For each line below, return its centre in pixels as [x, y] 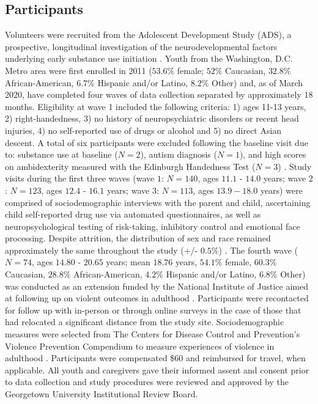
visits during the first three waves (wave [80, 178]
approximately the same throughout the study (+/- [102, 250]
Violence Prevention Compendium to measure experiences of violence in [140, 346]
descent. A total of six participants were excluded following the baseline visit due [157, 142]
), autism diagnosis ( [179, 154]
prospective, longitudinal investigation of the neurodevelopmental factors [141, 46]
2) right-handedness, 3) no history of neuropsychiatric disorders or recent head [152, 118]
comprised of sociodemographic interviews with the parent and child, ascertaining [158, 202]
